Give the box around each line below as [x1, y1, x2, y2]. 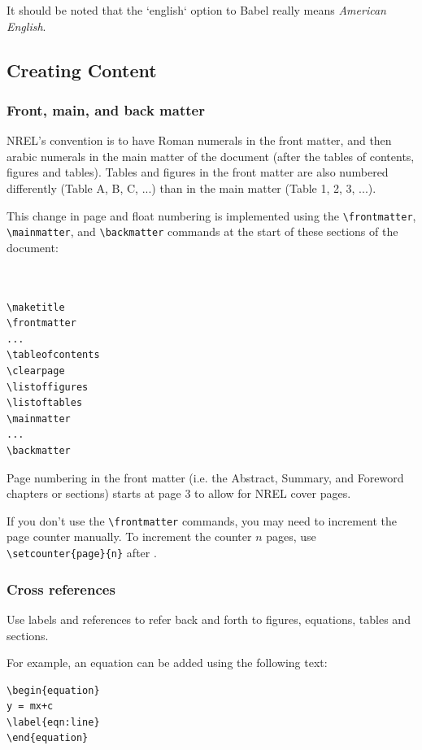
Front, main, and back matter [7, 99, 205, 120]
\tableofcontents [7, 349, 100, 361]
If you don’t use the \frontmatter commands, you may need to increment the [7, 512, 398, 529]
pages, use [266, 528, 316, 545]
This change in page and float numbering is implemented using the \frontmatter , [7, 207, 416, 224]
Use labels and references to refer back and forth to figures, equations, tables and [7, 610, 411, 627]
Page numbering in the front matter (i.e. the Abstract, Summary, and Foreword [7, 469, 404, 486]
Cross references [7, 578, 115, 599]
